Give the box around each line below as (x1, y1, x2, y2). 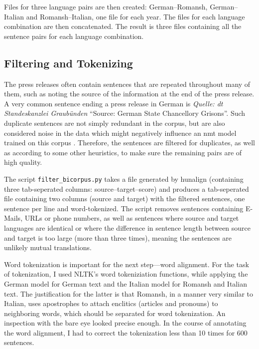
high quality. (4, 157, 42, 167)
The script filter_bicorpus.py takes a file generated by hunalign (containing (4, 173, 244, 184)
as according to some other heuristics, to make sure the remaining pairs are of (4, 147, 242, 157)
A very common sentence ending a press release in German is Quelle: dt (4, 98, 223, 108)
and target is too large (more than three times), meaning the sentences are (4, 232, 232, 243)
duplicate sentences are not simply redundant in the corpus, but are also (4, 117, 225, 128)
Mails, (4, 213, 23, 223)
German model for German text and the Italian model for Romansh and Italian (4, 278, 247, 289)
